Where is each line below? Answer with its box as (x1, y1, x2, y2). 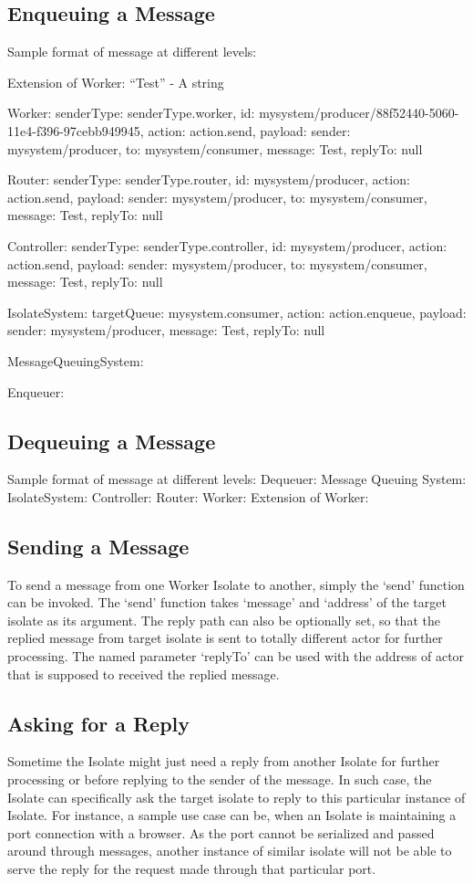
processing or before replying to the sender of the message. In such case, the (7, 770, 432, 789)
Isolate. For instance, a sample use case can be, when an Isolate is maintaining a (7, 805, 457, 825)
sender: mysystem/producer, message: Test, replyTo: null (7, 321, 325, 340)
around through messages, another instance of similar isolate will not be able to (7, 841, 452, 860)
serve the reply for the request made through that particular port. (7, 859, 376, 879)
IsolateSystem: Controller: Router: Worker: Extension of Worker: (7, 487, 369, 506)
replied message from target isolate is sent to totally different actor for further (7, 628, 443, 647)
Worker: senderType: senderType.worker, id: (7, 103, 255, 122)
